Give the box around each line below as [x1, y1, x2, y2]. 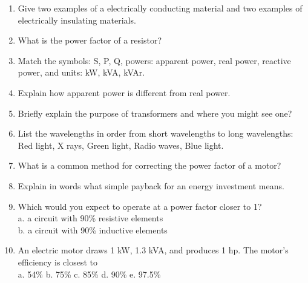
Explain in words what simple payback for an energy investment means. [18, 179, 284, 192]
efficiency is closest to [18, 255, 98, 268]
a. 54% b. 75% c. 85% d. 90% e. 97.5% [18, 267, 161, 280]
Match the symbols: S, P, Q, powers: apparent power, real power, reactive [18, 54, 291, 67]
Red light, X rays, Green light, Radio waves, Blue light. [18, 138, 224, 151]
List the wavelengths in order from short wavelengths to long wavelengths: [18, 127, 293, 140]
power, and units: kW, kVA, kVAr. [18, 66, 145, 79]
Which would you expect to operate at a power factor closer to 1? [18, 200, 262, 212]
